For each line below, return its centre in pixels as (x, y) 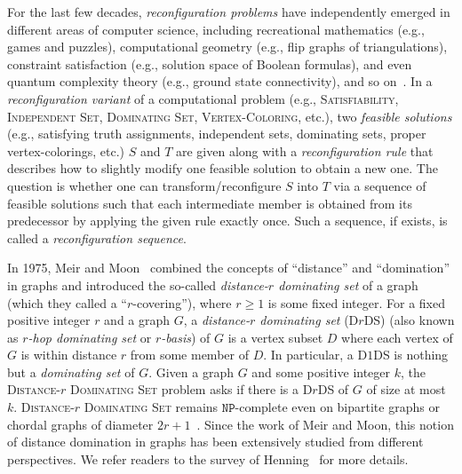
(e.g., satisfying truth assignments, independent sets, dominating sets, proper (217, 134)
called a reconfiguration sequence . (97, 237)
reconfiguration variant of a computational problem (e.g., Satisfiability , (203, 98)
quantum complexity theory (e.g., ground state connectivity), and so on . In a (220, 81)
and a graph (137, 320)
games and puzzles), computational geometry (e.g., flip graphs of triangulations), (227, 47)
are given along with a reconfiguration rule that (304, 150)
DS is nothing (411, 355)
